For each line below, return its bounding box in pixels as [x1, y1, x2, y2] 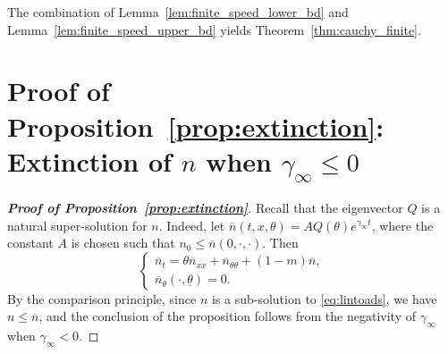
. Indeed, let [158, 215, 225, 234]
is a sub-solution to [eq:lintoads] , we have [211, 289, 437, 308]
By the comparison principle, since [7, 289, 197, 308]
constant [7, 233, 54, 252]
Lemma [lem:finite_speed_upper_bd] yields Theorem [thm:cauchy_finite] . [7, 20, 421, 38]
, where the [371, 215, 434, 234]
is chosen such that [71, 233, 175, 252]
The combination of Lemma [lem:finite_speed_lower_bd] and [7, 3, 349, 21]
